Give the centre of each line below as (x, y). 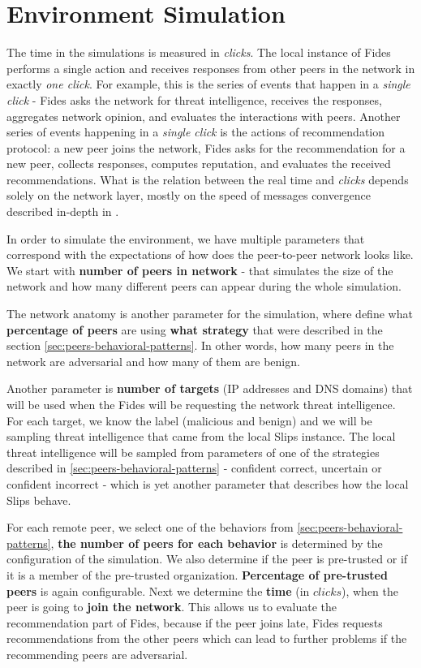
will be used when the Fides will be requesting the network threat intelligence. (201, 404)
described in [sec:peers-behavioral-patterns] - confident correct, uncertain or (194, 468)
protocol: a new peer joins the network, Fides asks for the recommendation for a (206, 147)
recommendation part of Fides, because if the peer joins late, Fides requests (195, 622)
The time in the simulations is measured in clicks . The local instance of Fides (199, 52)
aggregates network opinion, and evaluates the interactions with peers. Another (204, 116)
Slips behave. (39, 500)
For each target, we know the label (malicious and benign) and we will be (189, 420)
